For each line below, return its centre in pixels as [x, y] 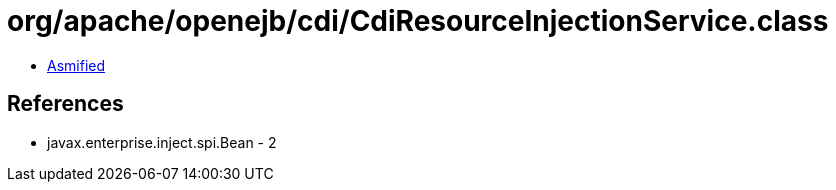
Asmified [76, 65]
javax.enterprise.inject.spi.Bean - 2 [162, 142]
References [65, 104]
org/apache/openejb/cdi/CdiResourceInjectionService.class [418, 21]
